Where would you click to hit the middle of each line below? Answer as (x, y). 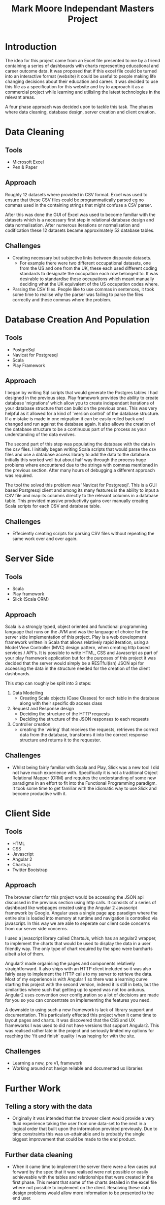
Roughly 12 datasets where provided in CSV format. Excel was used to (76, 194)
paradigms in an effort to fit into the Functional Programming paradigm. (84, 783)
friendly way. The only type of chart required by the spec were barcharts (79, 949)
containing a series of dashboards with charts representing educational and (82, 66)
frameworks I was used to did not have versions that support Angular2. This (82, 1025)
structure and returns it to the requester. (60, 740)
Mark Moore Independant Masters (83, 9)
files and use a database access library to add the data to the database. (78, 455)
